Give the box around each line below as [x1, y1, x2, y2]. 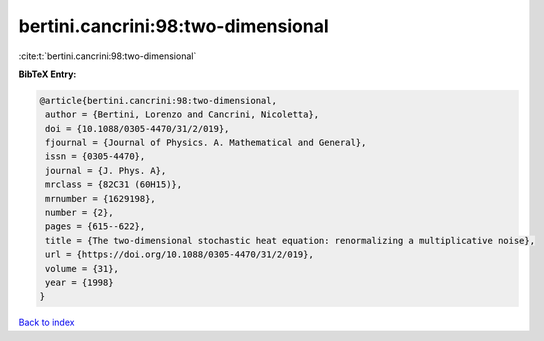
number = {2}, [45, 207, 114, 219]
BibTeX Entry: [18, 68, 77, 80]
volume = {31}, [45, 263, 120, 274]
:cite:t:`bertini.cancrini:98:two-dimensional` [18, 50, 197, 62]
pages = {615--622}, [45, 221, 146, 232]
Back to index [18, 316, 75, 329]
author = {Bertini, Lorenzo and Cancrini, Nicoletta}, [45, 109, 320, 120]
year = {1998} [45, 277, 114, 288]
